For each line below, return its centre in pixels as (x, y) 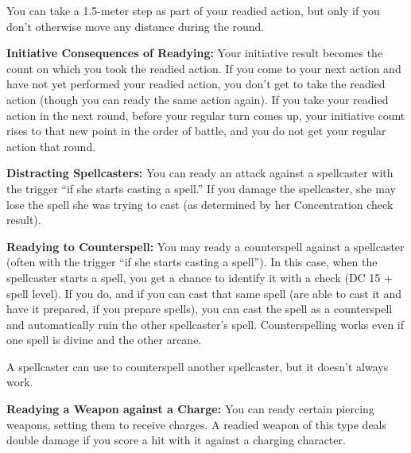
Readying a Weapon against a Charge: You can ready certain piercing (190, 409)
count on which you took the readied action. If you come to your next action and (204, 68)
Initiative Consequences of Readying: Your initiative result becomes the (195, 53)
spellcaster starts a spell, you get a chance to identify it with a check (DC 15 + (200, 277)
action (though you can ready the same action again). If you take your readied (198, 99)
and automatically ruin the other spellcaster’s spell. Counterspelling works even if (205, 324)
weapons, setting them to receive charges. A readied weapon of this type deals (197, 424)
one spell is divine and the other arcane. (104, 340)
